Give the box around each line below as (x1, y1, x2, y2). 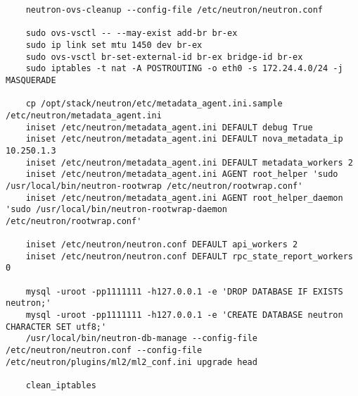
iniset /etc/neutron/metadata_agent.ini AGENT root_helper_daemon (25, 192, 343, 203)
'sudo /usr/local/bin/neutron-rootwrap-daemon (6, 204, 227, 215)
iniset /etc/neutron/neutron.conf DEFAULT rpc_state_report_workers (25, 251, 353, 261)
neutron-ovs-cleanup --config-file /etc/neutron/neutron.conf (25, 5, 324, 15)
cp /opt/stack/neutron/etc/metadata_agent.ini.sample (25, 99, 283, 109)
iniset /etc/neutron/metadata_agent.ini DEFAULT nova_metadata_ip (25, 134, 343, 144)
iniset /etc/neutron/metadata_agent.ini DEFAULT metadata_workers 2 (25, 157, 353, 168)
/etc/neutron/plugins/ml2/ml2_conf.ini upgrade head (6, 357, 257, 367)
